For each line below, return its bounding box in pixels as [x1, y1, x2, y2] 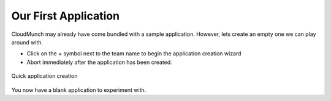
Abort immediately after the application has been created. [26, 58, 173, 66]
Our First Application [11, 9, 120, 23]
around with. [11, 38, 44, 46]
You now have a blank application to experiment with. [11, 86, 146, 94]
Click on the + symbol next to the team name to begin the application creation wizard [26, 50, 242, 57]
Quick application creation [11, 72, 78, 80]
